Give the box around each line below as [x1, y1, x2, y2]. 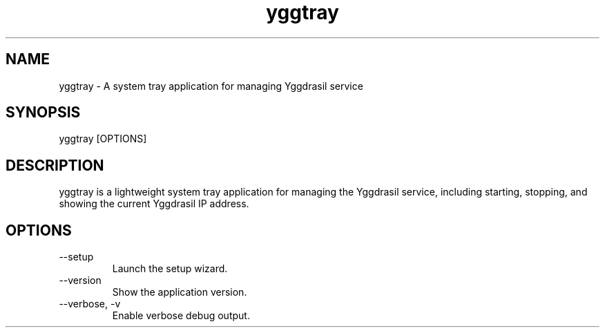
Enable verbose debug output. [112, 310, 250, 322]
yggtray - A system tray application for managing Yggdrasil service [59, 79, 363, 92]
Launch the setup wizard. [112, 263, 228, 275]
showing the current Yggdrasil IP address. [59, 198, 249, 210]
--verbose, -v [59, 298, 121, 310]
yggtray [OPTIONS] [59, 133, 147, 145]
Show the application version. [112, 286, 247, 298]
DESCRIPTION [6, 156, 104, 174]
